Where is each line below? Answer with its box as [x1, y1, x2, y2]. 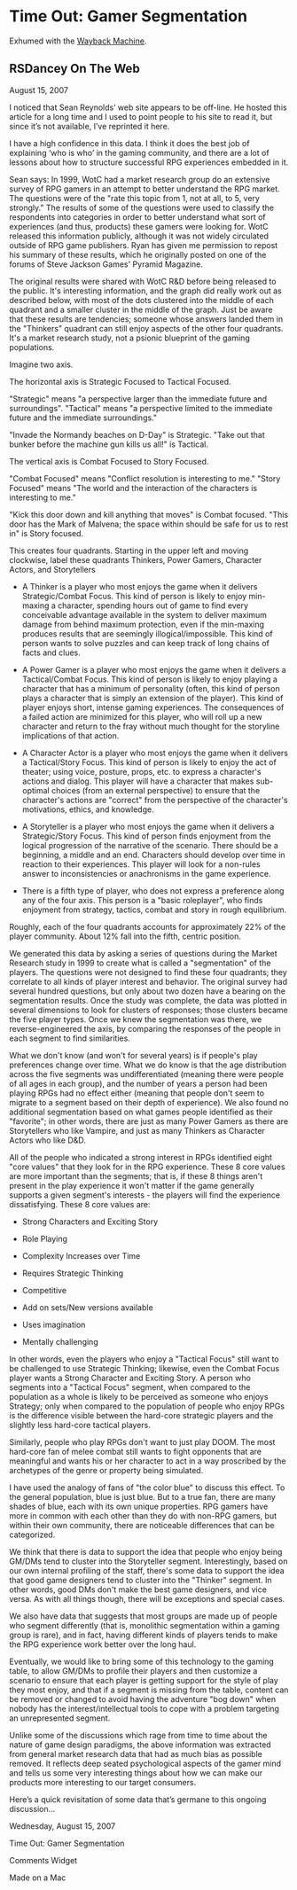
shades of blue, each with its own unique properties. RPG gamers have [9, 1501, 269, 1511]
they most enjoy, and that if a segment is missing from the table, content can [9, 1684, 289, 1695]
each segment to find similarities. [9, 1033, 130, 1043]
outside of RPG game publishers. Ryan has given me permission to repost [9, 239, 278, 250]
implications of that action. [21, 730, 120, 741]
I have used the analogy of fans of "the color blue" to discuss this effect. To [9, 1482, 285, 1493]
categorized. [9, 1529, 56, 1540]
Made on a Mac [9, 1872, 66, 1883]
